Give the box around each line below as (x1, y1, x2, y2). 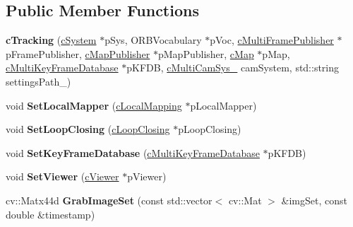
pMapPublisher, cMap (157, 46, 254, 61)
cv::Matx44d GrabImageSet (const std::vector (6, 192, 213, 207)
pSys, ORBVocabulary (104, 33, 202, 47)
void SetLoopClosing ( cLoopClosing (6, 122, 170, 136)
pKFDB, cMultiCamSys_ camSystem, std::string (126, 60, 340, 75)
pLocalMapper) (190, 98, 257, 112)
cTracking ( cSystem (6, 33, 97, 47)
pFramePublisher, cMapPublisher (6, 46, 150, 61)
